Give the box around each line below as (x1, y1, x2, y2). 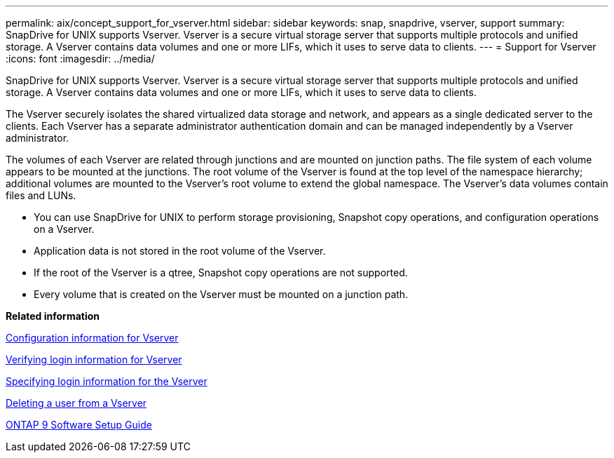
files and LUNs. (6, 189, 76, 201)
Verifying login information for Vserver (6, 353, 182, 365)
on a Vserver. (34, 223, 95, 235)
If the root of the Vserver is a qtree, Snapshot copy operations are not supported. (34, 267, 408, 278)
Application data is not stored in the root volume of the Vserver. (34, 245, 326, 257)
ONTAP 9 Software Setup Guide (6, 419, 152, 431)
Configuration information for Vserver (6, 332, 179, 344)
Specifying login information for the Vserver (6, 375, 207, 387)
